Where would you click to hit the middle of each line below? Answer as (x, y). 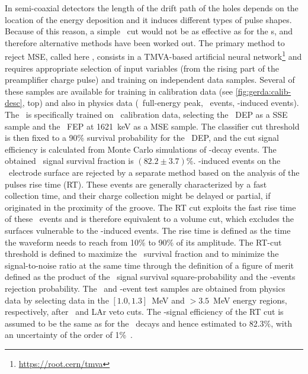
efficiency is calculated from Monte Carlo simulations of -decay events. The (141, 149)
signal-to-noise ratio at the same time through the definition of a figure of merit (150, 265)
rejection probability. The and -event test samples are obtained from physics (145, 288)
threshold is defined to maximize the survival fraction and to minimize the (142, 254)
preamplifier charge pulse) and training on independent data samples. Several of (150, 80)
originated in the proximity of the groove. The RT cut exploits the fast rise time (150, 207)
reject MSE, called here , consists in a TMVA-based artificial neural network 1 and (153, 56)
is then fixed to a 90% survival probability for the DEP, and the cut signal (142, 138)
